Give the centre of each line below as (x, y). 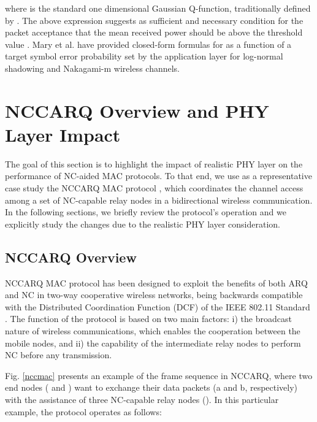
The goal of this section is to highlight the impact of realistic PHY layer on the (154, 163)
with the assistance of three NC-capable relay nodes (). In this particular (142, 399)
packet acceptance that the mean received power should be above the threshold (154, 32)
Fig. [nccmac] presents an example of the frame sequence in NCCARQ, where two (159, 375)
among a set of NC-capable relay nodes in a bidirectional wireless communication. (159, 200)
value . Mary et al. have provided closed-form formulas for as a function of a (148, 44)
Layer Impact (63, 134)
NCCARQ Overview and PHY (137, 110)
